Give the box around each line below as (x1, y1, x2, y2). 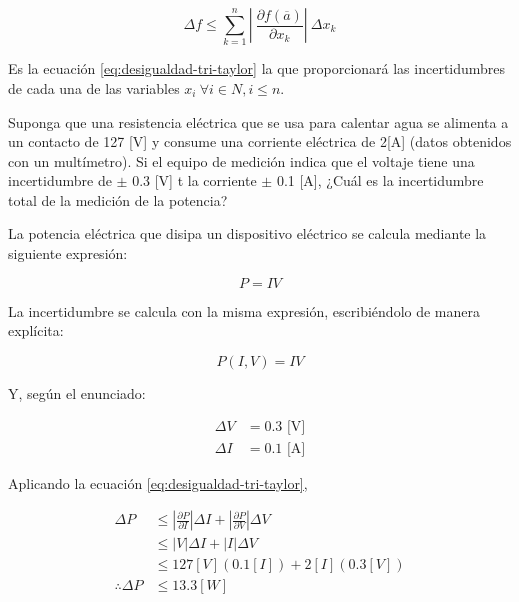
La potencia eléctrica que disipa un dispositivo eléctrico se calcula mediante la (8, 223, 487, 244)
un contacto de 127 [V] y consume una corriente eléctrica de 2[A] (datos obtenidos (8, 131, 512, 152)
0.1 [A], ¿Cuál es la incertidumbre (276, 170, 484, 191)
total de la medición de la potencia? (8, 189, 228, 210)
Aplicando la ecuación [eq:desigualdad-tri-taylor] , (8, 472, 308, 493)
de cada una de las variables (8, 77, 180, 98)
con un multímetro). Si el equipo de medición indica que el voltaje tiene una (8, 150, 475, 171)
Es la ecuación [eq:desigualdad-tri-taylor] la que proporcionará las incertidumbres (8, 58, 506, 79)
